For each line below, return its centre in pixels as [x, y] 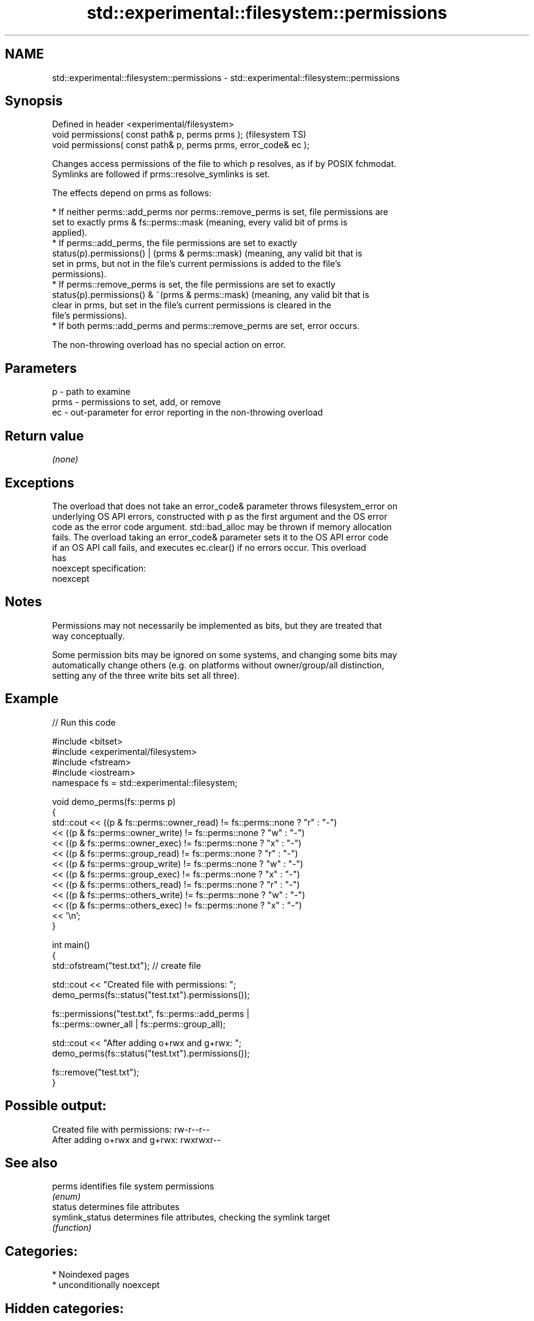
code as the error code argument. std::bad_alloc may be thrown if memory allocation [222, 526]
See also [31, 1163]
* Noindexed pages [91, 1275]
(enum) [66, 1197]
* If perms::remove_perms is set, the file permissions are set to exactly [194, 285]
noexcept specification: [99, 568]
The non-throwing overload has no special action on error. [169, 345]
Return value [44, 436]
